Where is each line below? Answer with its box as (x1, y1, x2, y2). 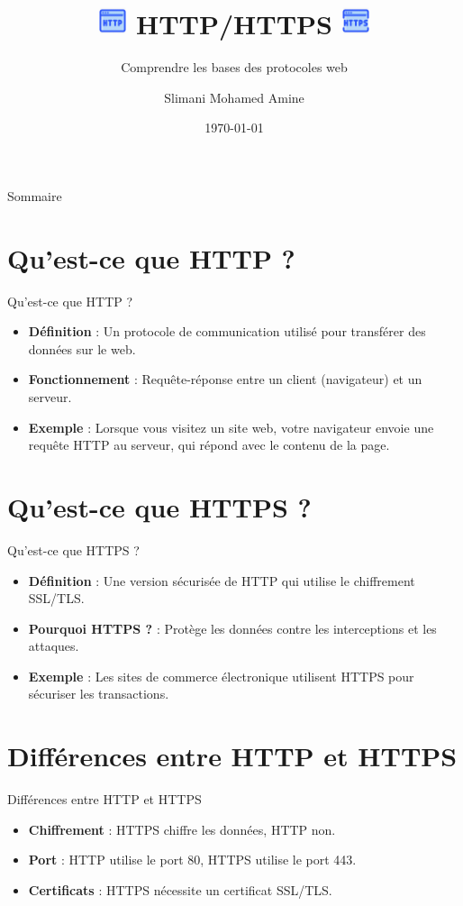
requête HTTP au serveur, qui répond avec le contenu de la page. (28, 435, 390, 454)
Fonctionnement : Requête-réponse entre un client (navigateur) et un (28, 370, 422, 389)
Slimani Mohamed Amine (164, 87, 304, 106)
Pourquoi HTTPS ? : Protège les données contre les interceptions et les (28, 618, 437, 637)
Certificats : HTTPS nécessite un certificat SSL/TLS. (28, 880, 332, 899)
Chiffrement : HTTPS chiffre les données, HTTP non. (28, 819, 336, 838)
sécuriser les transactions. (28, 684, 169, 703)
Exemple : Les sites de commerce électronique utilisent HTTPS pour (28, 666, 414, 685)
